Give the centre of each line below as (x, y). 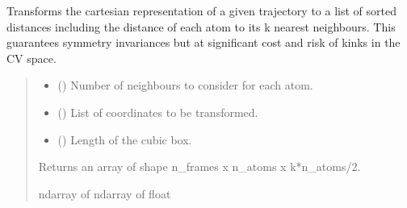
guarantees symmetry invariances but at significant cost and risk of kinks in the (203, 42)
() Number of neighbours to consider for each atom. (185, 85)
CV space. (31, 58)
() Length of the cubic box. (125, 139)
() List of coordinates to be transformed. (158, 112)
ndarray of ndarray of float (105, 193)
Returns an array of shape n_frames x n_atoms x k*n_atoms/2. (199, 166)
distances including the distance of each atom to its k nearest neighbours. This (201, 26)
